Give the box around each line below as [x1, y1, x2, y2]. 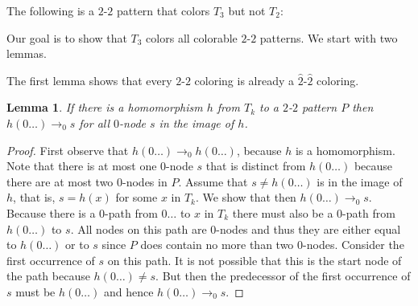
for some [115, 189, 158, 206]
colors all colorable [146, 29, 238, 46]
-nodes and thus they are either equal [216, 220, 401, 237]
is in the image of [317, 173, 403, 190]
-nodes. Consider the [303, 236, 404, 253]
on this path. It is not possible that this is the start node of [107, 251, 402, 268]
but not [228, 2, 266, 18]
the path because [6, 267, 90, 284]
